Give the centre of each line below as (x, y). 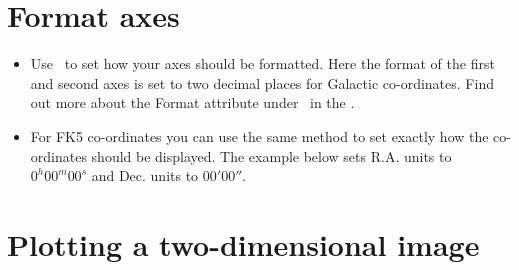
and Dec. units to (145, 175)
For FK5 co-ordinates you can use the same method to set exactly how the (259, 135)
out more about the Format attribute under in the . (192, 102)
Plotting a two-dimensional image (243, 243)
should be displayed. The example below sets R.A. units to (271, 155)
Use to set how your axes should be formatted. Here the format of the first (262, 63)
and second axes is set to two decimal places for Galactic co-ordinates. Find (262, 82)
